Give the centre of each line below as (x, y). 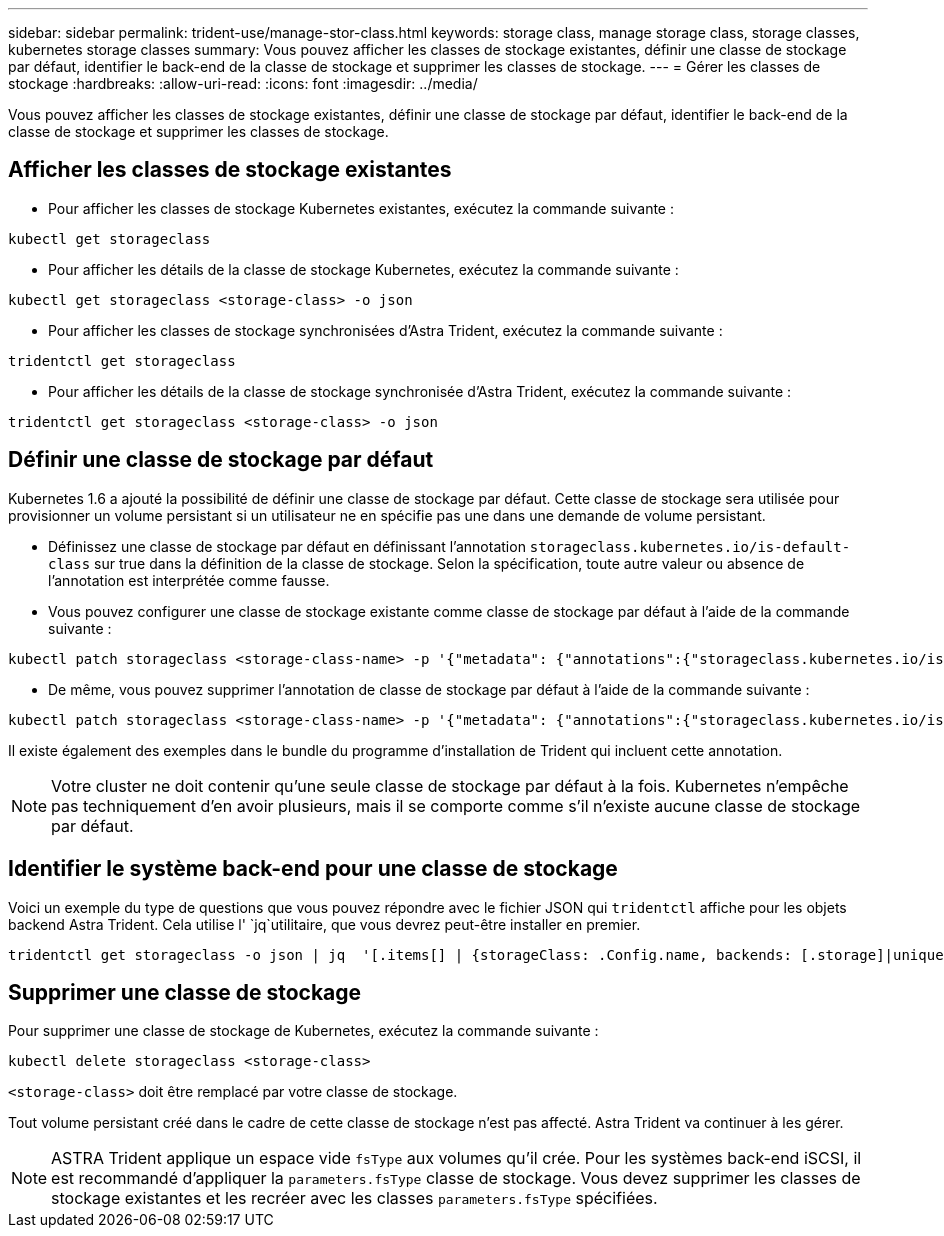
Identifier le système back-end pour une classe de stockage (313, 869)
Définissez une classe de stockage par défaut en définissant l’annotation (287, 546)
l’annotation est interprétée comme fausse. (189, 580)
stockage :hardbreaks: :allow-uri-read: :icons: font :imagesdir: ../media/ (243, 83)
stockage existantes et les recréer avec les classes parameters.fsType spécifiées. (354, 1198)
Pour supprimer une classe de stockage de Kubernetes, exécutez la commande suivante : (303, 1031)
